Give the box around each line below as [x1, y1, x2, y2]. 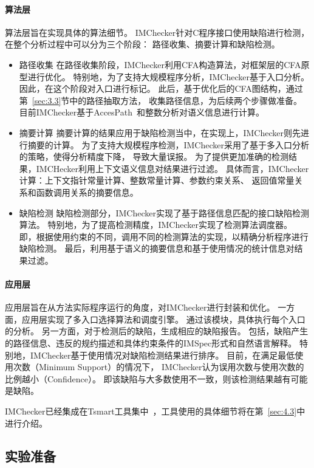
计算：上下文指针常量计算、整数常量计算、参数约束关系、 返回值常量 [19, 174, 295, 187]
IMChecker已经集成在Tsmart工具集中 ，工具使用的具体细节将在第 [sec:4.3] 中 [5, 405, 305, 418]
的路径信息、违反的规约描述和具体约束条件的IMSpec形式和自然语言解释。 [5, 337, 297, 349]
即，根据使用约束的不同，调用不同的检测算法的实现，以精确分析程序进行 [19, 230, 309, 243]
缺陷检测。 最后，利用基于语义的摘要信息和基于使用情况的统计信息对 [19, 242, 295, 255]
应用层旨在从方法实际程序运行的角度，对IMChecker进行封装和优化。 [5, 301, 275, 314]
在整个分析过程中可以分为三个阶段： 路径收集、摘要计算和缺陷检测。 [5, 38, 280, 50]
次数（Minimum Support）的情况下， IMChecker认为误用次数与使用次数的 [13, 360, 304, 373]
